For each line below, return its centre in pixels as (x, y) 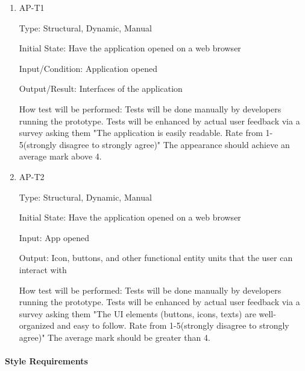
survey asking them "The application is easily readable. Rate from (141, 133)
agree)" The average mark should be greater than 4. (115, 337)
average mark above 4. (60, 156)
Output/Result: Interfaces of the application (101, 89)
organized (37, 325)
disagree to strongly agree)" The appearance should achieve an (175, 144)
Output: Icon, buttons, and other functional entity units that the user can (156, 258)
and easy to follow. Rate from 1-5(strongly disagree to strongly (173, 325)
